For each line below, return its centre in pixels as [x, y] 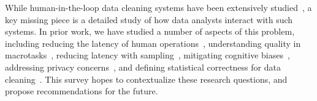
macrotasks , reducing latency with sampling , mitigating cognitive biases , [147, 55]
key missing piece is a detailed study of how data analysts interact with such [149, 19]
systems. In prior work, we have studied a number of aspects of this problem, [150, 31]
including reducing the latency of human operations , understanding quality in [153, 43]
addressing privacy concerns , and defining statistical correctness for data [143, 67]
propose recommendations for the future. [82, 91]
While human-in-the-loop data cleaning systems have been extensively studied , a [158, 7]
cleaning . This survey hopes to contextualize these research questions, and [146, 79]
